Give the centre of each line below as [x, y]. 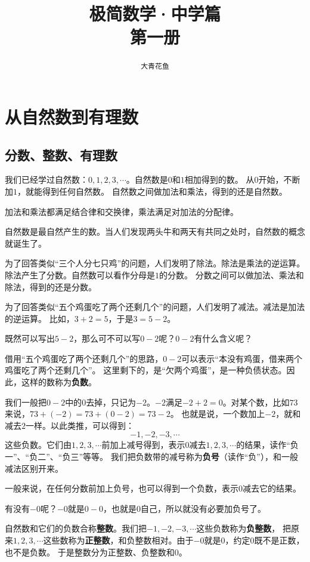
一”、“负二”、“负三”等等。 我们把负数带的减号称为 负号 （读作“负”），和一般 [151, 457]
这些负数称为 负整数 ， [238, 528]
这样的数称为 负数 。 [59, 382]
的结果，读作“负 [267, 445]
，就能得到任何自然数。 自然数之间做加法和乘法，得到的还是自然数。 [152, 191]
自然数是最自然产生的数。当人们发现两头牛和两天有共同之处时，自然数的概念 [155, 231]
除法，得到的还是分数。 [51, 286]
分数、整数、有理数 [61, 154]
